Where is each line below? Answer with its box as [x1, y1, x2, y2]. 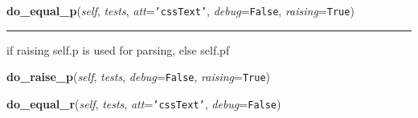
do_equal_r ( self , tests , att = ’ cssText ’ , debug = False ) [6, 95, 281, 112]
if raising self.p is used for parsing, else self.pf [6, 41, 230, 58]
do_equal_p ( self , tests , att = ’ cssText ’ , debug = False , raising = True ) [6, 2, 354, 18]
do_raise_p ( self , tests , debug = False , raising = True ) [6, 68, 271, 85]
